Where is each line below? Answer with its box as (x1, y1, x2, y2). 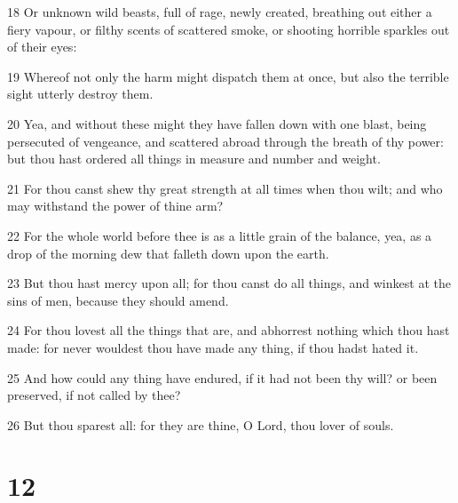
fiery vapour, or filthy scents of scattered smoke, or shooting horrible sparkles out (7, 20, 450, 38)
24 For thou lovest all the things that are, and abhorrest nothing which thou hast (7, 321, 450, 339)
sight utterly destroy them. (7, 84, 154, 103)
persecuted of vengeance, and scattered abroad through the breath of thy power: (7, 132, 444, 150)
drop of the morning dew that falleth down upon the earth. (7, 244, 329, 262)
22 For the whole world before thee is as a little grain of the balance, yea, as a (7, 226, 432, 244)
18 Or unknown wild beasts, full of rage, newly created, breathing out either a (7, 3, 432, 20)
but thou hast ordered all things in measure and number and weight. (7, 149, 381, 168)
